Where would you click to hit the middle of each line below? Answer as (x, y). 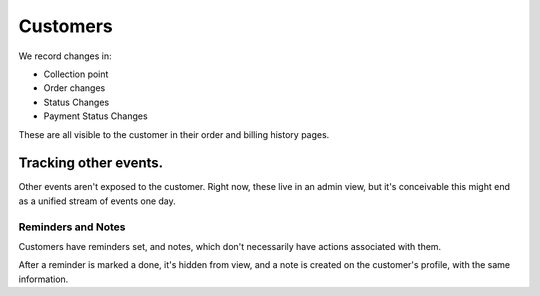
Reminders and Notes (72, 227)
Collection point (76, 74)
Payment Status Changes (96, 116)
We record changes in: (65, 56)
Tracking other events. (91, 163)
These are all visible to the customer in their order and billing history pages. (174, 134)
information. (43, 279)
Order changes (74, 88)
